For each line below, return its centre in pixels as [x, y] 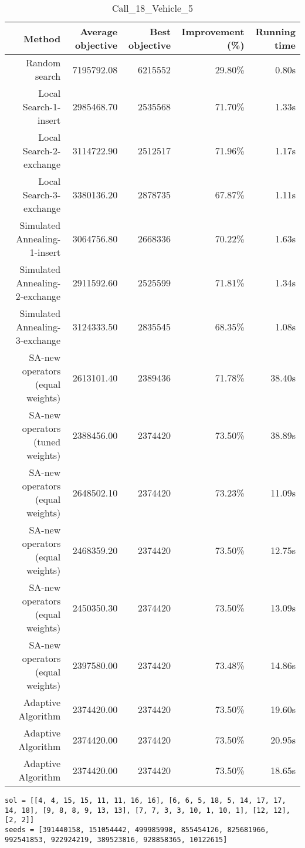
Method [42, 38]
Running [275, 31]
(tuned [47, 442]
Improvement [213, 31]
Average [99, 31]
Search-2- [42, 151]
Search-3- [42, 195]
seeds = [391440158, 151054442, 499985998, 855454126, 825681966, [137, 830]
